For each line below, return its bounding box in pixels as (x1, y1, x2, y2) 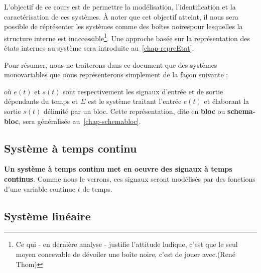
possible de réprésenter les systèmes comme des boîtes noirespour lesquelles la (4, 21, 243, 32)
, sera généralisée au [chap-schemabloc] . (19, 115, 141, 126)
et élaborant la (204, 96, 249, 106)
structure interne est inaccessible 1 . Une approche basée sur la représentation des (4, 31, 250, 43)
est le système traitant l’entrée (88, 96, 182, 106)
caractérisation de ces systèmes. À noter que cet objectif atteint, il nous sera (4, 11, 238, 22)
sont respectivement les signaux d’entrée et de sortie (63, 86, 223, 96)
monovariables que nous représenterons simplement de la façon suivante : (4, 69, 228, 80)
